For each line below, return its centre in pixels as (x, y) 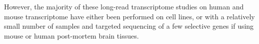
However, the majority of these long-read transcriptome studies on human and (124, 6)
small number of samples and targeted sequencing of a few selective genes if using (129, 26)
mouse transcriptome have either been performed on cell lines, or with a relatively (129, 16)
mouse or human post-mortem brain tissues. (71, 35)
